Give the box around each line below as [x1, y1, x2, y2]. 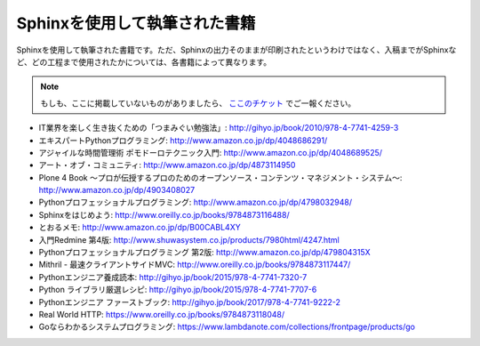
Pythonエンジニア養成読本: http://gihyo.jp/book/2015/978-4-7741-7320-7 [38, 271, 308, 282]
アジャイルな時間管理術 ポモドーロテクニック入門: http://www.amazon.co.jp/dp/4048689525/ [38, 147, 382, 157]
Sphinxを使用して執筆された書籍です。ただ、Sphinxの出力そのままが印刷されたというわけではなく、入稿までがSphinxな [16, 44, 457, 55]
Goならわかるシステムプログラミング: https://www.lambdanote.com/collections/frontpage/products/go [38, 321, 415, 333]
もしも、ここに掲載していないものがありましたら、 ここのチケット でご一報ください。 [40, 98, 356, 109]
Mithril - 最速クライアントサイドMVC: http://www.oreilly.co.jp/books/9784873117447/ [38, 259, 351, 270]
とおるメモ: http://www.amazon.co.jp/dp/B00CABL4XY [38, 222, 241, 233]
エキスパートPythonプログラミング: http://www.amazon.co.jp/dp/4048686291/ [38, 134, 328, 146]
